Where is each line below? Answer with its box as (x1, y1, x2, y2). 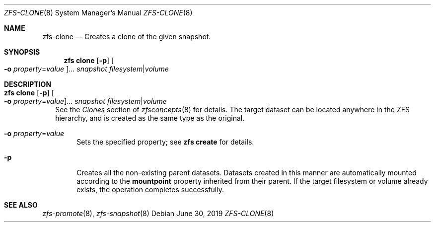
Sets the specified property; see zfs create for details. (76, 138, 254, 146)
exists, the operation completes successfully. (76, 185, 224, 194)
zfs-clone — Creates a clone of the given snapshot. (42, 32, 211, 41)
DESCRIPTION (4, 80, 52, 88)
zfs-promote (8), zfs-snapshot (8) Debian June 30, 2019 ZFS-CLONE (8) (42, 209, 274, 218)
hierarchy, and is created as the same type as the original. (55, 114, 245, 122)
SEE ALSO (4, 201, 38, 209)
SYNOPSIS (4, 48, 40, 56)
